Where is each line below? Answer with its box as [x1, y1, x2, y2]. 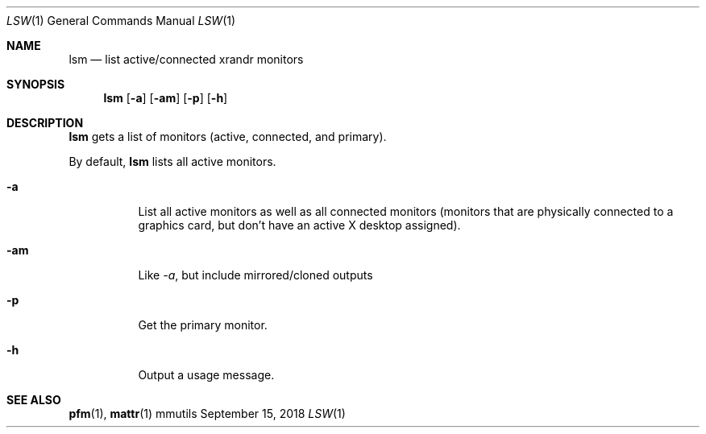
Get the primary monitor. [138, 318, 268, 332]
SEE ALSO [6, 393, 61, 407]
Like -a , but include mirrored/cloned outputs [138, 268, 373, 282]
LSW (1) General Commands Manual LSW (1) [6, 14, 236, 27]
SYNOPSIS [6, 77, 65, 91]
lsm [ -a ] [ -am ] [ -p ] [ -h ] [103, 91, 228, 105]
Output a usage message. [138, 368, 275, 382]
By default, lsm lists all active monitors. [69, 155, 276, 168]
